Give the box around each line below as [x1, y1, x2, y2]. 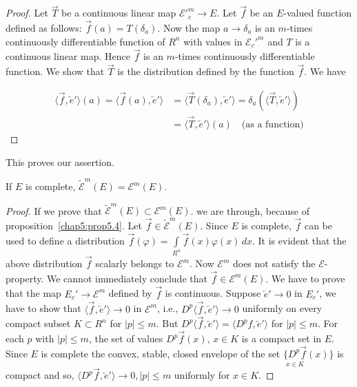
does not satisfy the [232, 256, 316, 271]
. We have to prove [265, 271, 345, 285]
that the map [6, 286, 61, 300]
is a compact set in [241, 331, 322, 346]
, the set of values [88, 331, 163, 346]
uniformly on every [242, 301, 323, 315]
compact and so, [6, 368, 74, 382]
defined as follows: [6, 21, 82, 35]
